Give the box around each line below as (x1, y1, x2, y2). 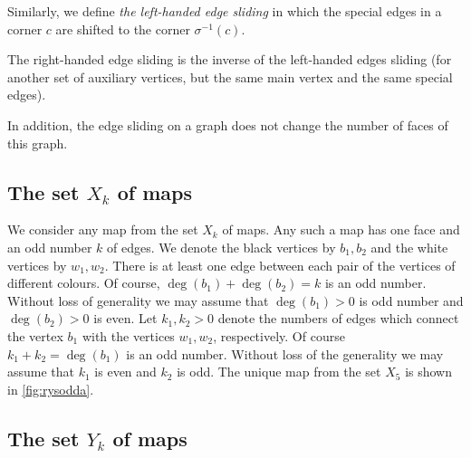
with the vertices (82, 326, 175, 345)
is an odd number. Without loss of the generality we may (126, 344, 444, 363)
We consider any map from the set (7, 220, 198, 239)
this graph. (7, 133, 68, 152)
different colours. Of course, (7, 273, 160, 292)
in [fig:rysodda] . (7, 379, 94, 398)
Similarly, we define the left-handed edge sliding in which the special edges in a (7, 2, 442, 20)
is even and (94, 362, 157, 381)
